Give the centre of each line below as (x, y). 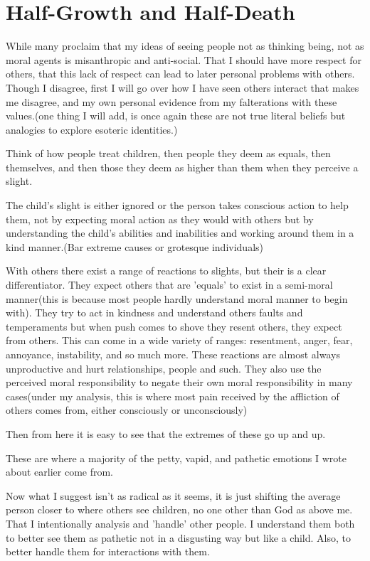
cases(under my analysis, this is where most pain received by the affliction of (173, 396)
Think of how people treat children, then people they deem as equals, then (168, 153)
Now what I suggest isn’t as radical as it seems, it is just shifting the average (173, 495)
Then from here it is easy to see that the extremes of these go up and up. (166, 433)
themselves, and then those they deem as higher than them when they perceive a (182, 167)
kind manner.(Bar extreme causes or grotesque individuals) (134, 246)
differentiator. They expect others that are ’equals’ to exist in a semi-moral (169, 285)
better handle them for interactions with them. (108, 551)
